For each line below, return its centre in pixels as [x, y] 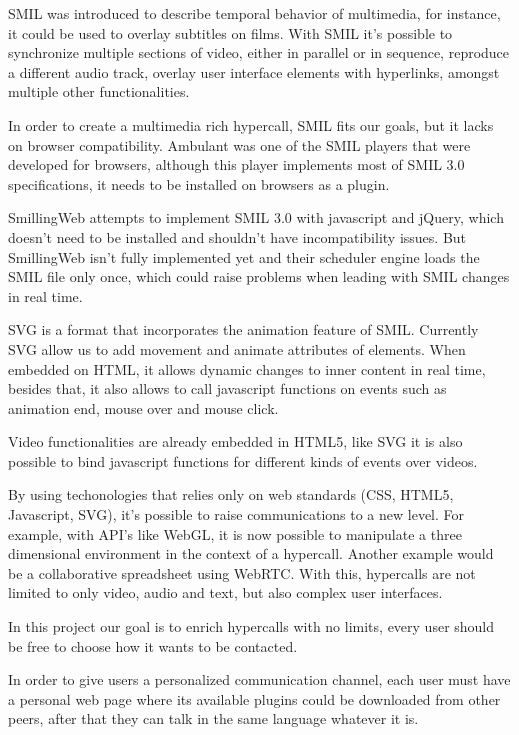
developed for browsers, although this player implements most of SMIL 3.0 [236, 164]
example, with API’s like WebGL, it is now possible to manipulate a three [235, 533]
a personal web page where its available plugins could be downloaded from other [254, 698]
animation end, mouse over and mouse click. [143, 407]
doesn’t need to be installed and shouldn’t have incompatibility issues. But [237, 236]
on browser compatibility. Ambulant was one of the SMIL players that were [239, 144]
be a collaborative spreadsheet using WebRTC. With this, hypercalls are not [242, 572]
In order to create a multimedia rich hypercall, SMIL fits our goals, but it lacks [251, 124]
